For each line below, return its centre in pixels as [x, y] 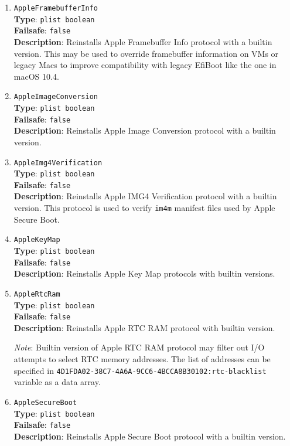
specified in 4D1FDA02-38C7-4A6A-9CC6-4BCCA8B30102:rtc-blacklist [140, 370]
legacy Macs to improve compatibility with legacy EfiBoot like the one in [145, 65]
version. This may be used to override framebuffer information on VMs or [146, 53]
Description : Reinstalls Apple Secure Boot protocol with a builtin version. [150, 436]
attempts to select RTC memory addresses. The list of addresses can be [142, 359]
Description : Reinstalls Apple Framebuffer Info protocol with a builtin [143, 41]
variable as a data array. [57, 382]
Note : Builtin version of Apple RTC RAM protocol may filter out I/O [139, 347]
